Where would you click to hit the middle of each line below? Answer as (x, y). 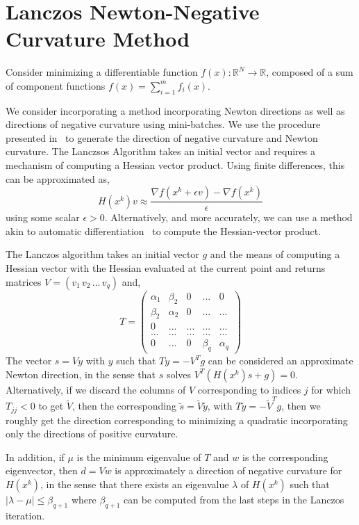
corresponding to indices (249, 389)
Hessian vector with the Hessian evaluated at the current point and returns (166, 268)
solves (179, 374)
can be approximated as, (58, 178)
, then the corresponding (124, 406)
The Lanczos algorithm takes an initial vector (102, 254)
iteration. (25, 515)
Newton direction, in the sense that (81, 374)
